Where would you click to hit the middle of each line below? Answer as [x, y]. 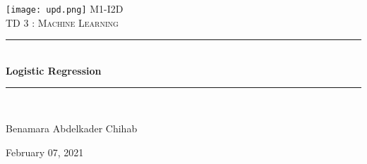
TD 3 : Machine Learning [62, 22]
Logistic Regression [54, 70]
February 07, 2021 [45, 152]
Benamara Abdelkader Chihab [72, 128]
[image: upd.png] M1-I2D [65, 8]
